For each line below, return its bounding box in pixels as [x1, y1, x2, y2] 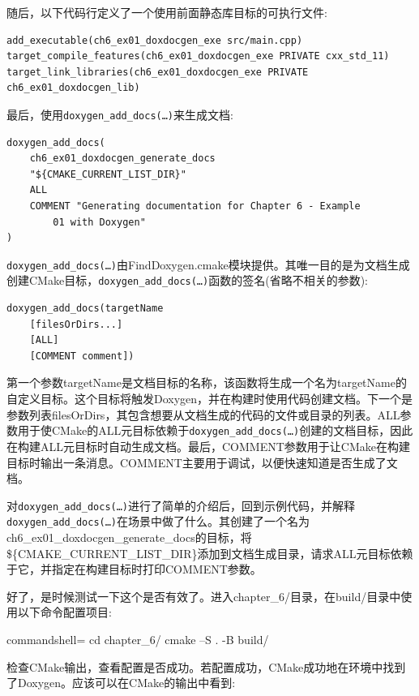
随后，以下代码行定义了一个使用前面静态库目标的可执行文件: [6, 4, 327, 20]
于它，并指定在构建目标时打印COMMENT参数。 [6, 561, 262, 578]
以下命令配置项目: [17, 604, 112, 621]
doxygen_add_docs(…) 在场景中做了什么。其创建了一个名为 [6, 513, 310, 530]
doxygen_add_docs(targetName [6, 303, 164, 315]
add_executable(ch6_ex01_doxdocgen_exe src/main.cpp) [6, 34, 303, 46]
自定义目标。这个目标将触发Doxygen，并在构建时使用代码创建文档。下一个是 [6, 390, 413, 407]
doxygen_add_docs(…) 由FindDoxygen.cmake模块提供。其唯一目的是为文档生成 [6, 256, 410, 273]
